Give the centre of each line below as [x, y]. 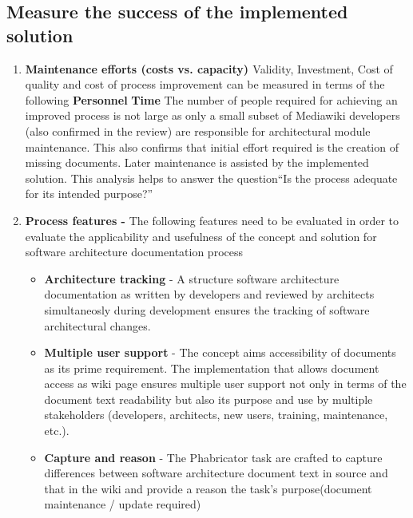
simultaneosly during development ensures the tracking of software [207, 309]
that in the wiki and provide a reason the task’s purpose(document [208, 488]
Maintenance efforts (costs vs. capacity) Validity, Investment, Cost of [209, 68]
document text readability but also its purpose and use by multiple [208, 399]
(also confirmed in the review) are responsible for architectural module [198, 130]
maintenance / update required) [123, 504]
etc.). [57, 431]
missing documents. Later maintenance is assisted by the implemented [197, 162]
